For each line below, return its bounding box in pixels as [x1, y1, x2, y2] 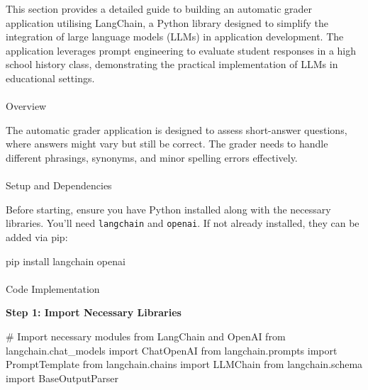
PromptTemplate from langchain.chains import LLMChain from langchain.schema [6, 357, 363, 372]
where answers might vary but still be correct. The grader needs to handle [6, 136, 328, 151]
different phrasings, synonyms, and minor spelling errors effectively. [6, 150, 298, 165]
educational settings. [6, 70, 95, 85]
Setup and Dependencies [6, 178, 112, 193]
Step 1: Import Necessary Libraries [6, 305, 182, 320]
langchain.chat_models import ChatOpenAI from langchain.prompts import [6, 342, 338, 357]
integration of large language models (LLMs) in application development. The [6, 29, 344, 44]
